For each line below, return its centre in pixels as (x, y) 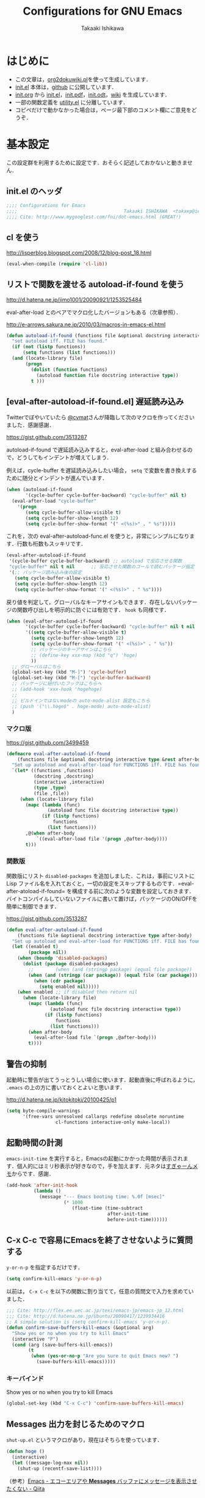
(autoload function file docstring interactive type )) (107, 375)
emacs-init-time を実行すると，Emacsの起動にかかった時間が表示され (95, 1158)
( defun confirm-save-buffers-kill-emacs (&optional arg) (80, 1328)
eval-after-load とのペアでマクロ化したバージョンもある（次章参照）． (94, 312)
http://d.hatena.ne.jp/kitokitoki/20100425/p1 (62, 1100)
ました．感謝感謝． (31, 425)
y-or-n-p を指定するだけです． (45, 1267)
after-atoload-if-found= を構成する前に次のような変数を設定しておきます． (100, 891)
